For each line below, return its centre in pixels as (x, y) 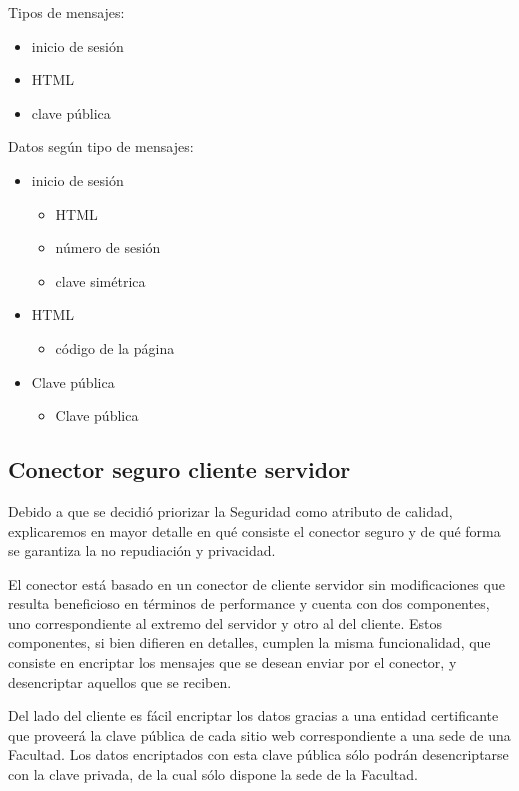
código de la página (115, 347)
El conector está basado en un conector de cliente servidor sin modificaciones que (256, 583)
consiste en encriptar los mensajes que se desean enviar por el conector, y (232, 662)
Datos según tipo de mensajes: (101, 146)
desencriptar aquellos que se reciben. (120, 681)
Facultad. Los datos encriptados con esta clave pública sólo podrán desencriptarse (258, 754)
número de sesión (108, 247)
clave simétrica (100, 280)
